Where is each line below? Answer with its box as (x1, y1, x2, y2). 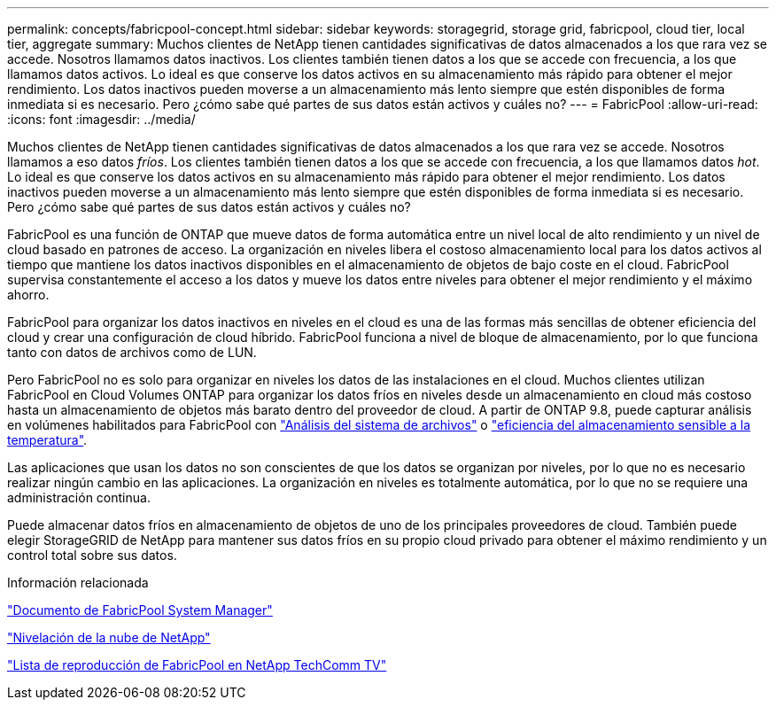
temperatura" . (7, 432, 88, 447)
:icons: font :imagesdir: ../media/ (7, 112, 196, 127)
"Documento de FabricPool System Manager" (7, 602, 273, 618)
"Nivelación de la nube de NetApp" (7, 630, 211, 645)
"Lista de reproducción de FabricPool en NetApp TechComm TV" (7, 657, 387, 672)
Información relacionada (7, 575, 149, 590)
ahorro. (7, 287, 50, 302)
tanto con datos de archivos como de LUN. (7, 345, 257, 360)
